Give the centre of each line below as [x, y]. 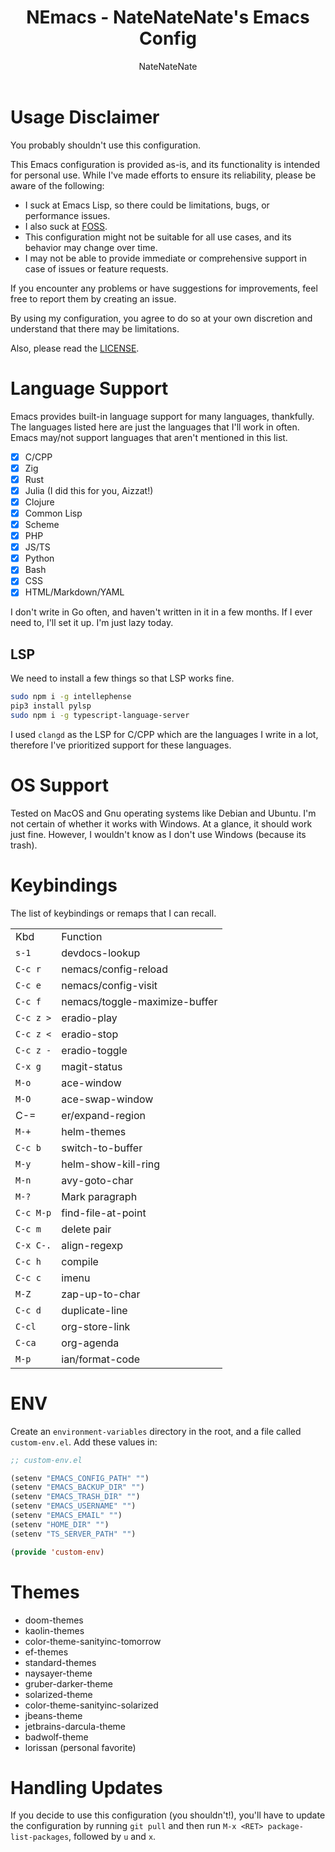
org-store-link [96, 1326]
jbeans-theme [53, 1715]
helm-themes [94, 1131]
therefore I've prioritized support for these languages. [121, 745]
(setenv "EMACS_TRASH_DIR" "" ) [75, 1497]
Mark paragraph [99, 1196]
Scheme [42, 524]
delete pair [86, 1229]
